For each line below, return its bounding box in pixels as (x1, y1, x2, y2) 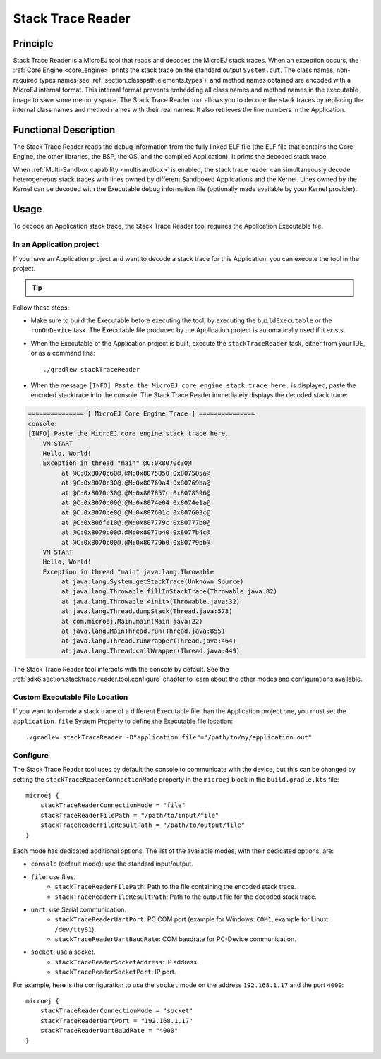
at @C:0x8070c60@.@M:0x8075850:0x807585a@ (61, 469, 211, 477)
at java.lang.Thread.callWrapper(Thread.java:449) (61, 646, 241, 655)
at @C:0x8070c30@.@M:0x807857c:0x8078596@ (61, 489, 211, 497)
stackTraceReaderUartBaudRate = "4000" (40, 1027, 179, 1035)
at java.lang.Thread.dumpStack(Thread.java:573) (61, 607, 233, 615)
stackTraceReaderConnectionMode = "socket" (40, 1007, 193, 1015)
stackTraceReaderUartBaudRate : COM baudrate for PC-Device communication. (54, 935, 296, 943)
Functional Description (13, 123, 116, 135)
